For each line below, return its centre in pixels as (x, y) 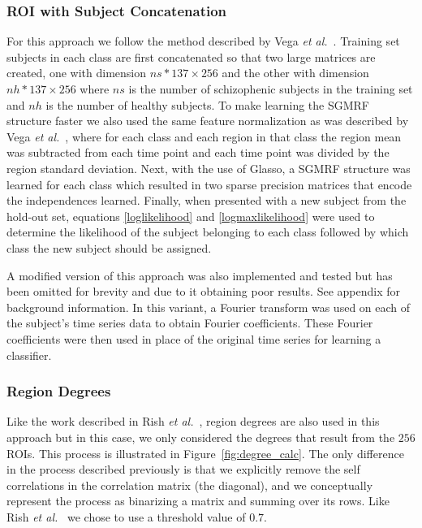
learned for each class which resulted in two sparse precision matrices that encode (209, 184)
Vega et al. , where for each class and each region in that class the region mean (204, 136)
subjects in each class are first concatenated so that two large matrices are (191, 56)
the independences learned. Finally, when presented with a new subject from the (207, 200)
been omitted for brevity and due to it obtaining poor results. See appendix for (203, 291)
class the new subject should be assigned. (109, 247)
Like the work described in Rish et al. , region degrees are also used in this (193, 421)
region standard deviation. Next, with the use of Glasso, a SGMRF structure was (209, 168)
